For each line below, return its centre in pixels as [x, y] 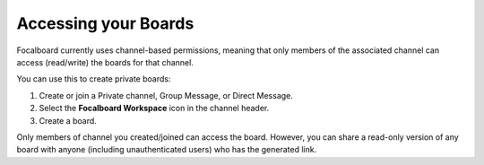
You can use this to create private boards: [94, 79]
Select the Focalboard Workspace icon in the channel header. [154, 109]
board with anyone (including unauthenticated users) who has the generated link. [167, 150]
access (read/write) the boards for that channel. [105, 62]
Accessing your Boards [105, 23]
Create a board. [68, 120]
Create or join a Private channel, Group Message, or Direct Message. [166, 95]
